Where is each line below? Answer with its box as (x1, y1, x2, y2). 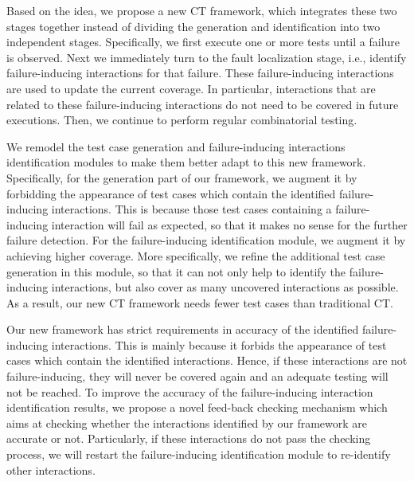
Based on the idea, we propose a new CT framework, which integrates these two (6, 2, 397, 18)
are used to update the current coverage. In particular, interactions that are (6, 80, 376, 96)
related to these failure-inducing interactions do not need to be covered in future (6, 96, 399, 112)
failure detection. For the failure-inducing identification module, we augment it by (6, 232, 406, 248)
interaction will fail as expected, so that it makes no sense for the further (51, 216, 408, 233)
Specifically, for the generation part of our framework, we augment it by (6, 169, 357, 186)
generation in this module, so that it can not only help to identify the (6, 263, 346, 280)
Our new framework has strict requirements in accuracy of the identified (6, 321, 359, 338)
